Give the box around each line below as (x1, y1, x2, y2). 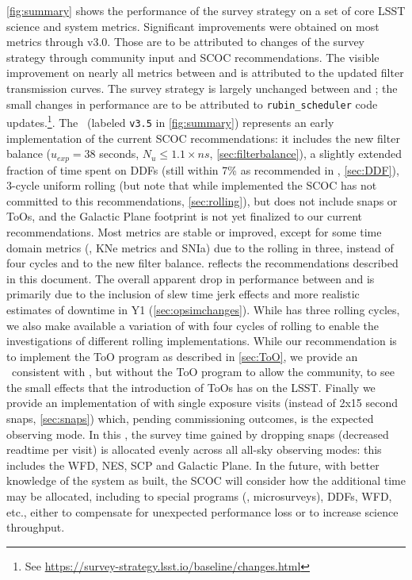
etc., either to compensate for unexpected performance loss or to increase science (6, 503, 399, 520)
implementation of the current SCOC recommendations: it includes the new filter (6, 129, 400, 146)
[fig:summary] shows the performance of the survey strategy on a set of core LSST (6, 2, 406, 18)
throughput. (6, 519, 65, 536)
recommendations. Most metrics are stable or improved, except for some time (6, 223, 382, 240)
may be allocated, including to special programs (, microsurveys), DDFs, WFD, (6, 488, 392, 505)
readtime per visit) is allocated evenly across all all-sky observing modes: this (6, 441, 382, 458)
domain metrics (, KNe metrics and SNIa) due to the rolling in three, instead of (6, 239, 394, 255)
